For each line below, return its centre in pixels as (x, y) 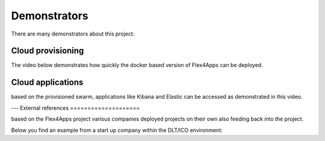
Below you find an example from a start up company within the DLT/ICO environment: (117, 130)
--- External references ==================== (76, 108)
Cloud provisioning (48, 51)
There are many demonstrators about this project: (73, 34)
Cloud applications (47, 82)
